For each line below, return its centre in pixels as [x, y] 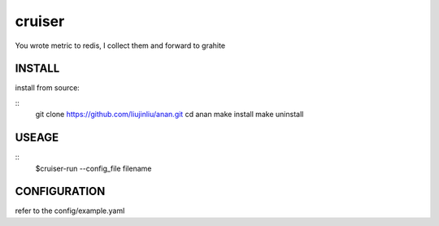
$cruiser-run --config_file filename [93, 168]
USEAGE [37, 138]
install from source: [48, 88]
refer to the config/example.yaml [70, 211]
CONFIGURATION [60, 191]
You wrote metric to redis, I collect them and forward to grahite [120, 46]
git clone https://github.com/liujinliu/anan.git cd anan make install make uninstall [170, 115]
